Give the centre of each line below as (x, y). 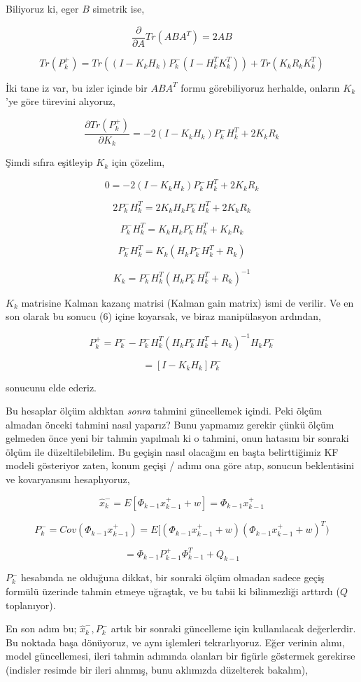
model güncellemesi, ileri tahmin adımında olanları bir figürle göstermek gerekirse (180, 656)
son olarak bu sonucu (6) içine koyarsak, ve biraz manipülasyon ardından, (163, 316)
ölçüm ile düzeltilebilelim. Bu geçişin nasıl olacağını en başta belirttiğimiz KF (172, 451)
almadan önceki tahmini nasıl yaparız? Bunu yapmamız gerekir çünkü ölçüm (170, 424)
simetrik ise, (119, 8)
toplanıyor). (31, 605)
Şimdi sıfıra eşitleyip (49, 162)
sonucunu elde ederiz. (51, 387)
